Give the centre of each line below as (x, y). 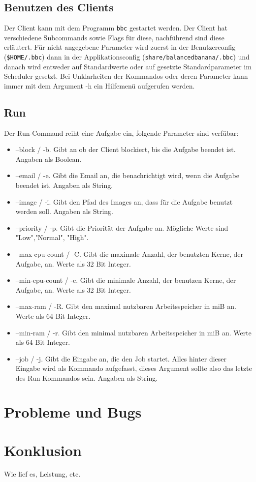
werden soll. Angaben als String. (64, 211)
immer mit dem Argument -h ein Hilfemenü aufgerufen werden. (99, 85)
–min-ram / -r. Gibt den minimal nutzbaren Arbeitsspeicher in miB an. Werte (133, 332)
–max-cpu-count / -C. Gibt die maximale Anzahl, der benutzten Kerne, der (129, 254)
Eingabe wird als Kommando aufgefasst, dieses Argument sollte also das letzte (134, 368)
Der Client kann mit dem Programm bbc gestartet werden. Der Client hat (116, 28)
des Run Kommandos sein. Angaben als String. (87, 377)
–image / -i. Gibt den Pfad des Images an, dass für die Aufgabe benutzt (124, 201)
